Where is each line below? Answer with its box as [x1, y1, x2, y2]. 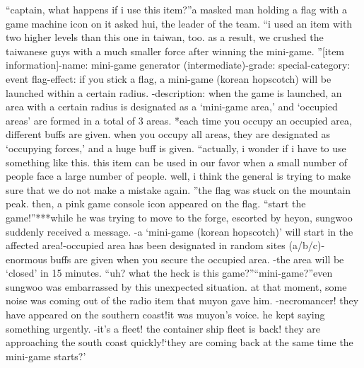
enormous [6, 251, 47, 266]
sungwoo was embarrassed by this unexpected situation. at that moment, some [6, 279, 347, 294]
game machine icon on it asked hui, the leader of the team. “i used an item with [6, 16, 353, 30]
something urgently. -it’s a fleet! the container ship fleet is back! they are [6, 321, 320, 335]
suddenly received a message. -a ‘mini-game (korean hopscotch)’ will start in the [6, 224, 353, 238]
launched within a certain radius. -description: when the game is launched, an [6, 85, 342, 100]
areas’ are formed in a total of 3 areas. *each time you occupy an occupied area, [6, 113, 352, 127]
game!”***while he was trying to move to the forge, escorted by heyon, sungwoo [6, 209, 353, 224]
